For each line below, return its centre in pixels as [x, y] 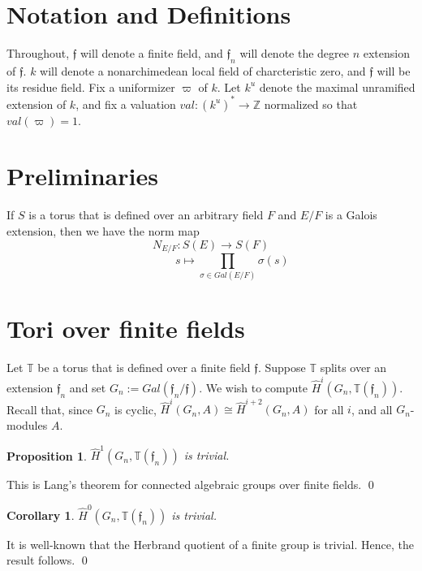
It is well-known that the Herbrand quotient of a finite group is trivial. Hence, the [210, 544]
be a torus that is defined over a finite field [144, 368]
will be [394, 70]
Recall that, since [50, 409]
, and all [372, 409]
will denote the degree [294, 53]
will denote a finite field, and [152, 53]
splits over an [353, 368]
